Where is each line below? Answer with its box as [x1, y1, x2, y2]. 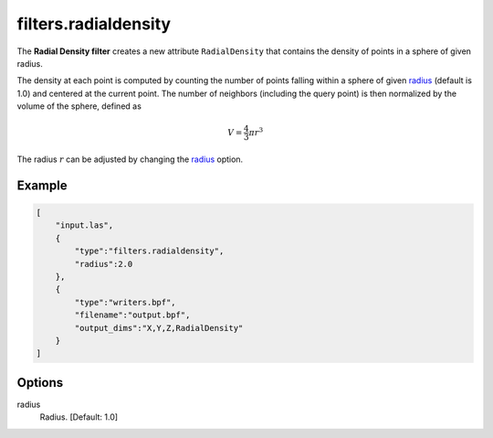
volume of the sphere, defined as [16, 101, 142, 112]
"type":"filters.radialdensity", [74, 246, 225, 256]
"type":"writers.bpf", [74, 297, 177, 307]
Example [16, 177, 68, 193]
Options [16, 375, 64, 390]
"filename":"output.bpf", [74, 310, 191, 320]
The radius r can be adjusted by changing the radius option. [16, 154, 244, 165]
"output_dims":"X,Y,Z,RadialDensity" [74, 323, 244, 333]
